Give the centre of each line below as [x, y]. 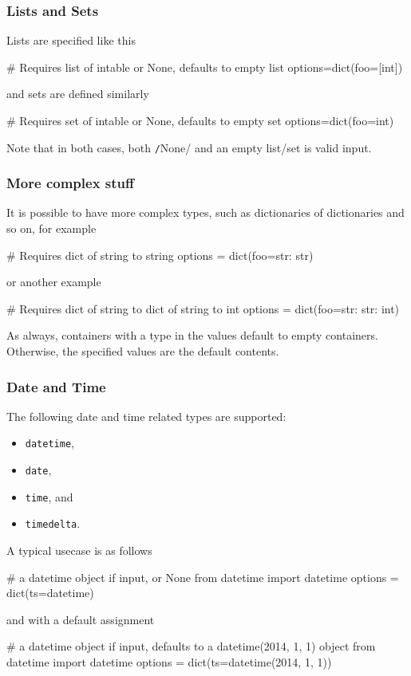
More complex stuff [71, 183]
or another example [54, 282]
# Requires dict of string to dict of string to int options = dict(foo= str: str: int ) [203, 308]
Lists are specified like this [71, 40]
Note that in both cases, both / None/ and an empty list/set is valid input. [189, 147]
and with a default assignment [81, 619]
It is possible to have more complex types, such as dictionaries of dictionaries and [205, 212]
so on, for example [51, 228]
